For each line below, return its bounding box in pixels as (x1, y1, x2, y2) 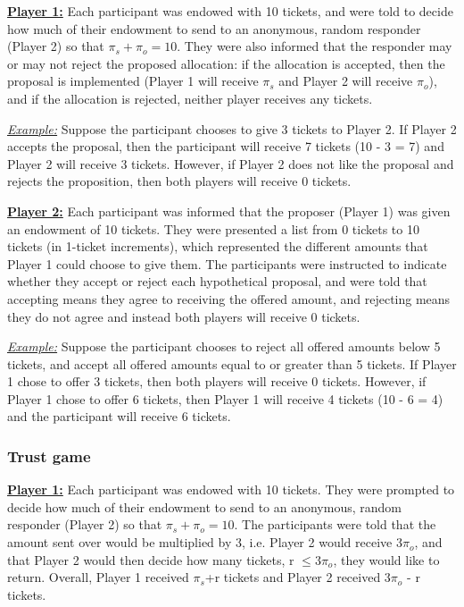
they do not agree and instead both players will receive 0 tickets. (7, 307, 360, 325)
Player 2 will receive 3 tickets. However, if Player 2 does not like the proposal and (7, 154, 454, 173)
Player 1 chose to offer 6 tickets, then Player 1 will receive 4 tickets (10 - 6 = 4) (7, 389, 443, 408)
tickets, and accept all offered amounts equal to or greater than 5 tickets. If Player (7, 354, 457, 373)
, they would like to (333, 550, 440, 569)
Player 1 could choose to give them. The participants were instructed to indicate (7, 254, 447, 273)
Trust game (7, 444, 91, 467)
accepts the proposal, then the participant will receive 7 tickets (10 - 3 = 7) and (7, 137, 444, 156)
